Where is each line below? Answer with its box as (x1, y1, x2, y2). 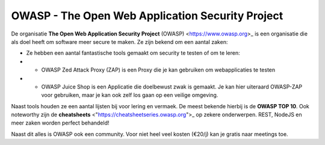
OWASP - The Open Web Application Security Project (11, 9, 283, 22)
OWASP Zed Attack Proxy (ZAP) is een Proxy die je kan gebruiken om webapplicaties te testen (41, 66, 276, 73)
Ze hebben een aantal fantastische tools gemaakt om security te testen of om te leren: (26, 49, 240, 57)
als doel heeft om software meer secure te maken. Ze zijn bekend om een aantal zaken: (11, 38, 228, 45)
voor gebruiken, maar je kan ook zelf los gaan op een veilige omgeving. (41, 91, 218, 99)
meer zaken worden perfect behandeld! (11, 119, 110, 126)
